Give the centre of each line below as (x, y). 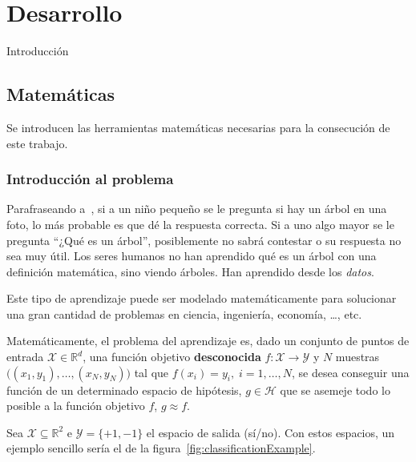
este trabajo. (37, 143)
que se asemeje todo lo (335, 390)
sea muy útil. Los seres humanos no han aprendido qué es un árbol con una (192, 256)
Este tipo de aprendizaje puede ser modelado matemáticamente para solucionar (202, 298)
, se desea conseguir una (350, 372)
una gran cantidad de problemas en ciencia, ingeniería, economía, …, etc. (184, 313)
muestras (357, 357)
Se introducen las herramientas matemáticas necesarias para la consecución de (198, 127)
